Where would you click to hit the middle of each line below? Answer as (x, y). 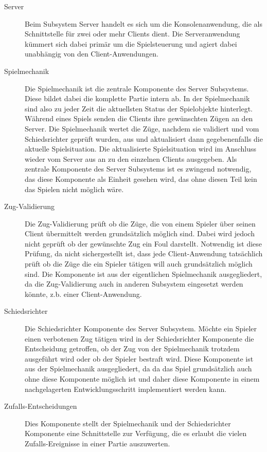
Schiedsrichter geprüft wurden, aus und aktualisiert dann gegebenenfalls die (144, 138)
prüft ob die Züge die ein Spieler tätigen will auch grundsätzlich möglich (139, 264)
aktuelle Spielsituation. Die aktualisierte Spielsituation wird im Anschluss (140, 149)
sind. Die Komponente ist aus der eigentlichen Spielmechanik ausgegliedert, (144, 274)
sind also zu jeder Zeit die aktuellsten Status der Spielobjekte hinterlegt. (139, 108)
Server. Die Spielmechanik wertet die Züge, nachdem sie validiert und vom (142, 128)
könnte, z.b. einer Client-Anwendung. (83, 294)
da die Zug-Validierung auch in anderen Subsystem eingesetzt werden (134, 284)
